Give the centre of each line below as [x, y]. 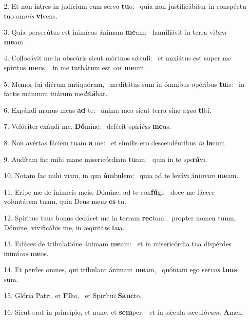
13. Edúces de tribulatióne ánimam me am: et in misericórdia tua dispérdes [118, 244]
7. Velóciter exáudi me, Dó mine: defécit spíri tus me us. [87, 126]
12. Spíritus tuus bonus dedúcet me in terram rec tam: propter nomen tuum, [120, 217]
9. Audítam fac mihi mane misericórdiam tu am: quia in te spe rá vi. [106, 159]
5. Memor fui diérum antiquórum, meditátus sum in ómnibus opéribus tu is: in [124, 84]
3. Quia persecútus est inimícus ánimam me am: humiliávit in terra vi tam [115, 32]
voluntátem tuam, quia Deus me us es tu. [65, 201]
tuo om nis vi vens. [31, 15]
